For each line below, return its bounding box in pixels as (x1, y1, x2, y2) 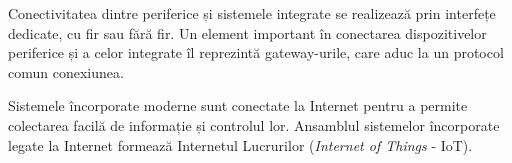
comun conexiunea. (8, 61, 124, 82)
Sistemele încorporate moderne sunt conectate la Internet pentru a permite (8, 95, 468, 116)
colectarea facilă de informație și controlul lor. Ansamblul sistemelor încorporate (8, 114, 500, 135)
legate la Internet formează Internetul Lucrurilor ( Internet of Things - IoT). (8, 134, 473, 155)
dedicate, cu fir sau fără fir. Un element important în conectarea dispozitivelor (8, 22, 487, 43)
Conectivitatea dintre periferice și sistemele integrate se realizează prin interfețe (8, 3, 496, 23)
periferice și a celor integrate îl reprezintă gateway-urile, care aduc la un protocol (8, 42, 504, 63)
